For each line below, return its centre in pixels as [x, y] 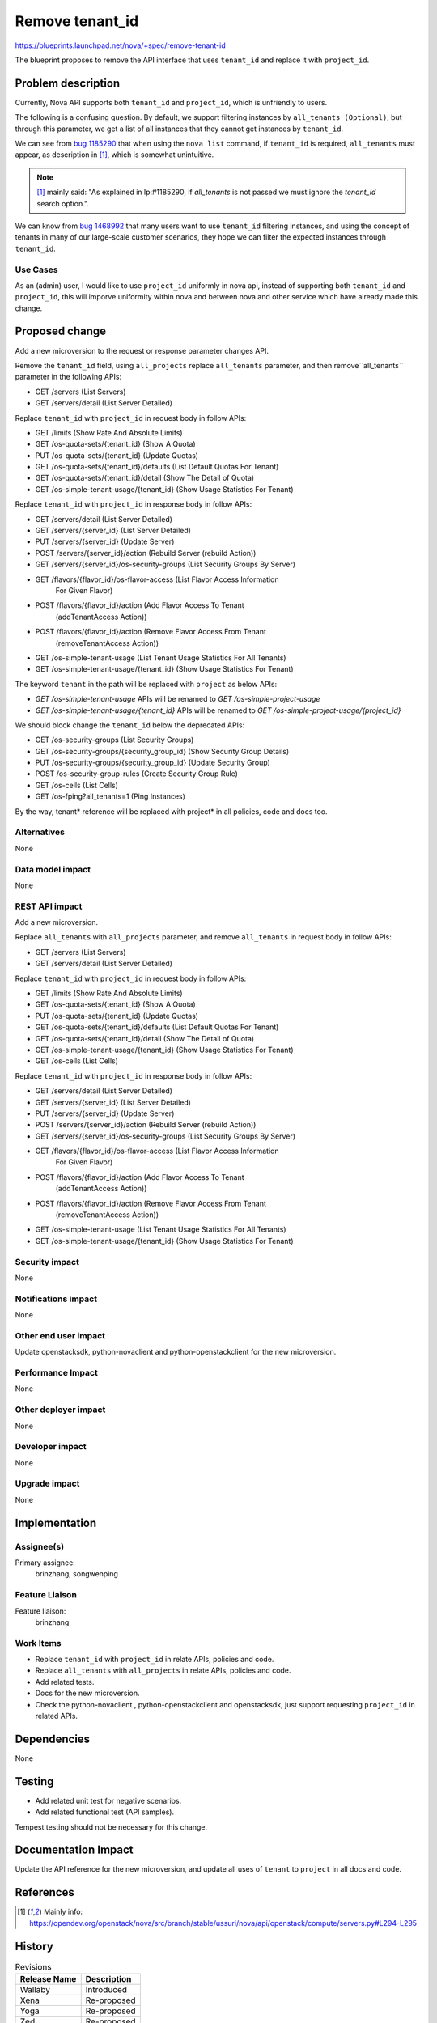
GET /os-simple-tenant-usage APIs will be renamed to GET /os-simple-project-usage [178, 699]
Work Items [38, 1643]
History [34, 1946]
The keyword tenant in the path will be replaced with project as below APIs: [146, 684]
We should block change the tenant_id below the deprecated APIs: [130, 725]
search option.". [63, 203]
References [45, 1892]
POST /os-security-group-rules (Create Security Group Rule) [137, 774]
